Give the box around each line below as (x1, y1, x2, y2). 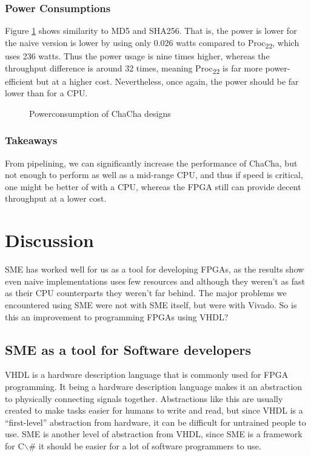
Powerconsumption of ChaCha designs (29, 107, 171, 119)
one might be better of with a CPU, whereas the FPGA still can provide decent (5, 180, 301, 193)
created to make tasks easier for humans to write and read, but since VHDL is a (5, 404, 303, 417)
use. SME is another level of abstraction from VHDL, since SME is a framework (5, 428, 303, 440)
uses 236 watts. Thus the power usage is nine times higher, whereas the (5, 49, 270, 62)
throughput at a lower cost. (5, 192, 107, 205)
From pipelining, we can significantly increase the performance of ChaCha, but (5, 156, 298, 169)
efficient (5, 74, 34, 87)
